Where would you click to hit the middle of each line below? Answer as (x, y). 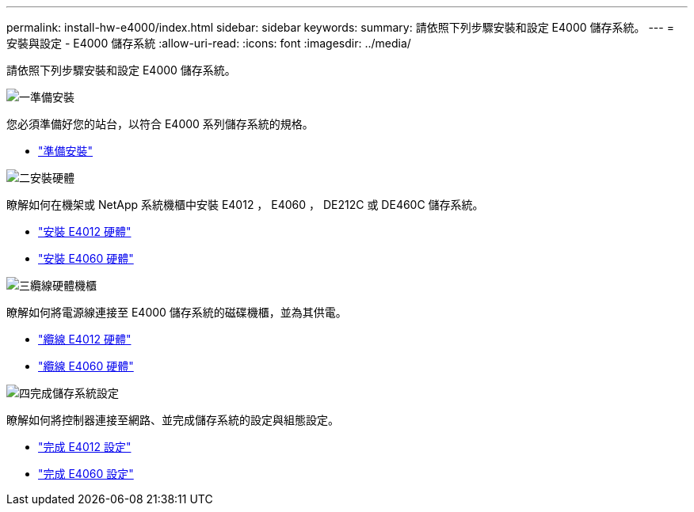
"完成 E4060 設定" (86, 474)
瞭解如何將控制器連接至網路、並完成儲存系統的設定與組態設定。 (173, 420)
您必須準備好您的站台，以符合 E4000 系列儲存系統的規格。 (160, 124)
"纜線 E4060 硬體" (86, 366)
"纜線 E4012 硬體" (85, 339)
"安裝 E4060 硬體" (86, 258)
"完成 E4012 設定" (85, 447)
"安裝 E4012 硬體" (85, 231)
